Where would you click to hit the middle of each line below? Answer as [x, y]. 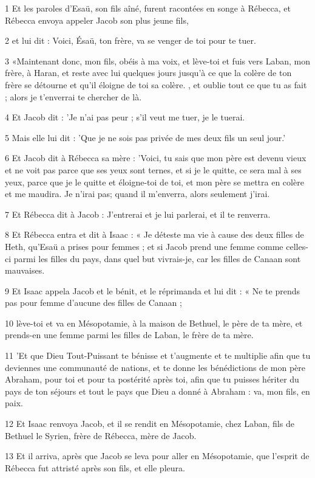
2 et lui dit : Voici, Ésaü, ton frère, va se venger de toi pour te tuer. [130, 40]
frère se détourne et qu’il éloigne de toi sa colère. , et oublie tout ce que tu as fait [156, 84]
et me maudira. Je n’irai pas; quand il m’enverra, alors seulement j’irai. [137, 194]
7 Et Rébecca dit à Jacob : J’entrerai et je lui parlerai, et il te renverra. [138, 214]
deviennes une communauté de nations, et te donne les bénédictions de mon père [155, 367]
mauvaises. [25, 270]
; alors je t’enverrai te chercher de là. [73, 96]
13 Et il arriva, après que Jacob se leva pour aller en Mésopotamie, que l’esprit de [157, 456]
